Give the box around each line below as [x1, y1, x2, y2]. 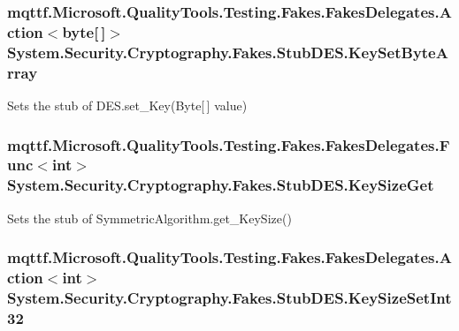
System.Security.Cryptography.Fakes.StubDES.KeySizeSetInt [7, 287, 452, 308]
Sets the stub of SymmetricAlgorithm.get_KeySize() [7, 208, 292, 227]
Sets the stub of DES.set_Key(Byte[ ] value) [7, 95, 248, 114]
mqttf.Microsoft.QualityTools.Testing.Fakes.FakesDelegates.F [7, 133, 450, 155]
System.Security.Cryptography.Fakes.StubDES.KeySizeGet [7, 174, 434, 196]
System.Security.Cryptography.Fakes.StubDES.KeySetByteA [7, 41, 448, 63]
